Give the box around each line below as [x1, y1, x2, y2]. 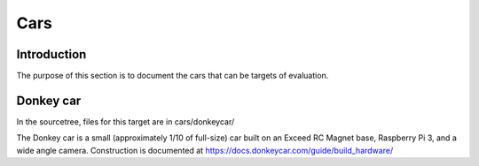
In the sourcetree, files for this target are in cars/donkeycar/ [16, 116, 235, 127]
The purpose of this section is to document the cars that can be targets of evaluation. [16, 71, 329, 81]
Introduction [16, 47, 87, 62]
